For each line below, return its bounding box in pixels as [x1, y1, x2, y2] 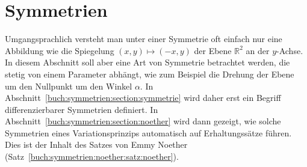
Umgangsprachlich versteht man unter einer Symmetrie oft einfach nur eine [5, 32, 282, 45]
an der [246, 44, 270, 56]
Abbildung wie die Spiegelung [5, 44, 114, 56]
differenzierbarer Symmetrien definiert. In [5, 103, 158, 115]
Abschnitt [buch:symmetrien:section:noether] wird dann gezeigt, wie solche [5, 115, 281, 127]
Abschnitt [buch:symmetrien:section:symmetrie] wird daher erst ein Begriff [5, 91, 281, 104]
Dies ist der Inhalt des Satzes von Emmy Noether [5, 138, 188, 151]
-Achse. [276, 44, 303, 56]
